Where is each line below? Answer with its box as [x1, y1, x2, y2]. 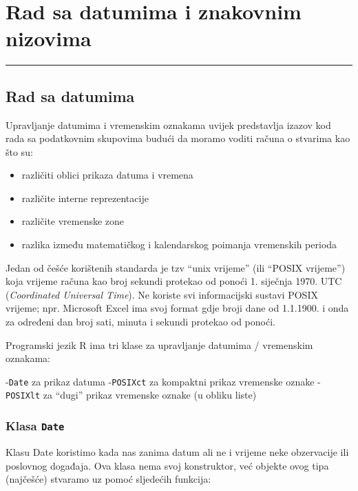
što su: [6, 144, 33, 159]
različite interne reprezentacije [21, 190, 149, 205]
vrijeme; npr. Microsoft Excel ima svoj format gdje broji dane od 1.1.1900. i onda [6, 301, 349, 315]
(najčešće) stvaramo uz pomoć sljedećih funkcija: [6, 472, 211, 486]
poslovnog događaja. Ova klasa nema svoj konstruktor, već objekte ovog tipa [6, 458, 329, 472]
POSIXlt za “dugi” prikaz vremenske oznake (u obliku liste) [6, 388, 257, 402]
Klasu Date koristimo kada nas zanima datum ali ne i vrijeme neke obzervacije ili [6, 444, 349, 459]
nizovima [6, 24, 92, 52]
